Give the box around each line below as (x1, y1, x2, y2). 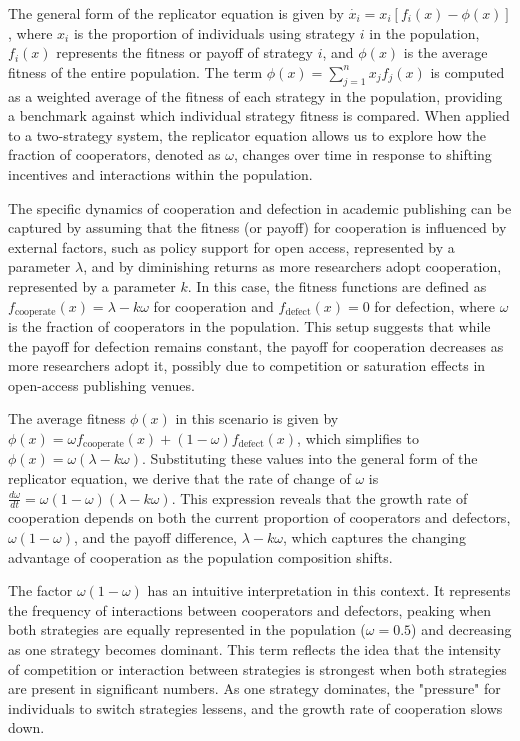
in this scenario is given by (175, 408, 339, 429)
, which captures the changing (282, 527, 466, 547)
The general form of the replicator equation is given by (8, 3, 344, 23)
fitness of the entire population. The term (8, 61, 263, 82)
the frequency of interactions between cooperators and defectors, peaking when (8, 599, 492, 620)
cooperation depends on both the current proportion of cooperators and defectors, (8, 507, 511, 528)
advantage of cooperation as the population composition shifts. (8, 546, 393, 567)
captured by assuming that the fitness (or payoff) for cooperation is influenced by (8, 217, 507, 238)
